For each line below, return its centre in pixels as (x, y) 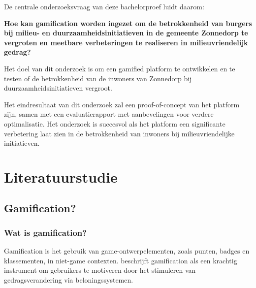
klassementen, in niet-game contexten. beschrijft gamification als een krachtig (121, 260)
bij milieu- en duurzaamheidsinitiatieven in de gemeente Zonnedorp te (126, 33)
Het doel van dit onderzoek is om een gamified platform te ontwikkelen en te (120, 68)
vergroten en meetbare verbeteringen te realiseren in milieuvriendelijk (126, 42)
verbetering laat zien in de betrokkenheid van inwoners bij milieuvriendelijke (119, 133)
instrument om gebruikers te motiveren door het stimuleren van (100, 270)
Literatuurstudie (61, 176)
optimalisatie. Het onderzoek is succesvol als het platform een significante (115, 123)
